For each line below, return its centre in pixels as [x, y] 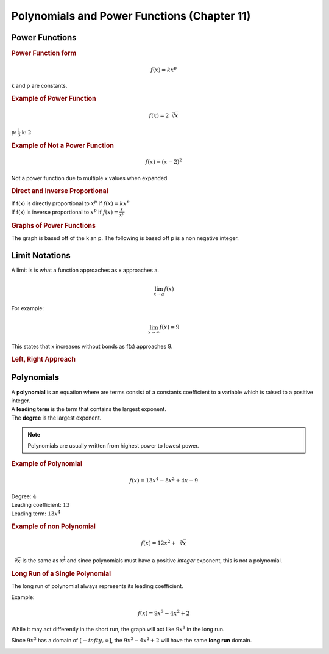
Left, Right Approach [44, 359]
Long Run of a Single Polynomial [61, 573]
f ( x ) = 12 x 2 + [158, 543]
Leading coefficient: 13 [41, 505]
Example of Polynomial [47, 463]
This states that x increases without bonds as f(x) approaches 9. [92, 347]
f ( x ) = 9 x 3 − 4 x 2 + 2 [164, 612]
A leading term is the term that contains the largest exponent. [89, 409]
